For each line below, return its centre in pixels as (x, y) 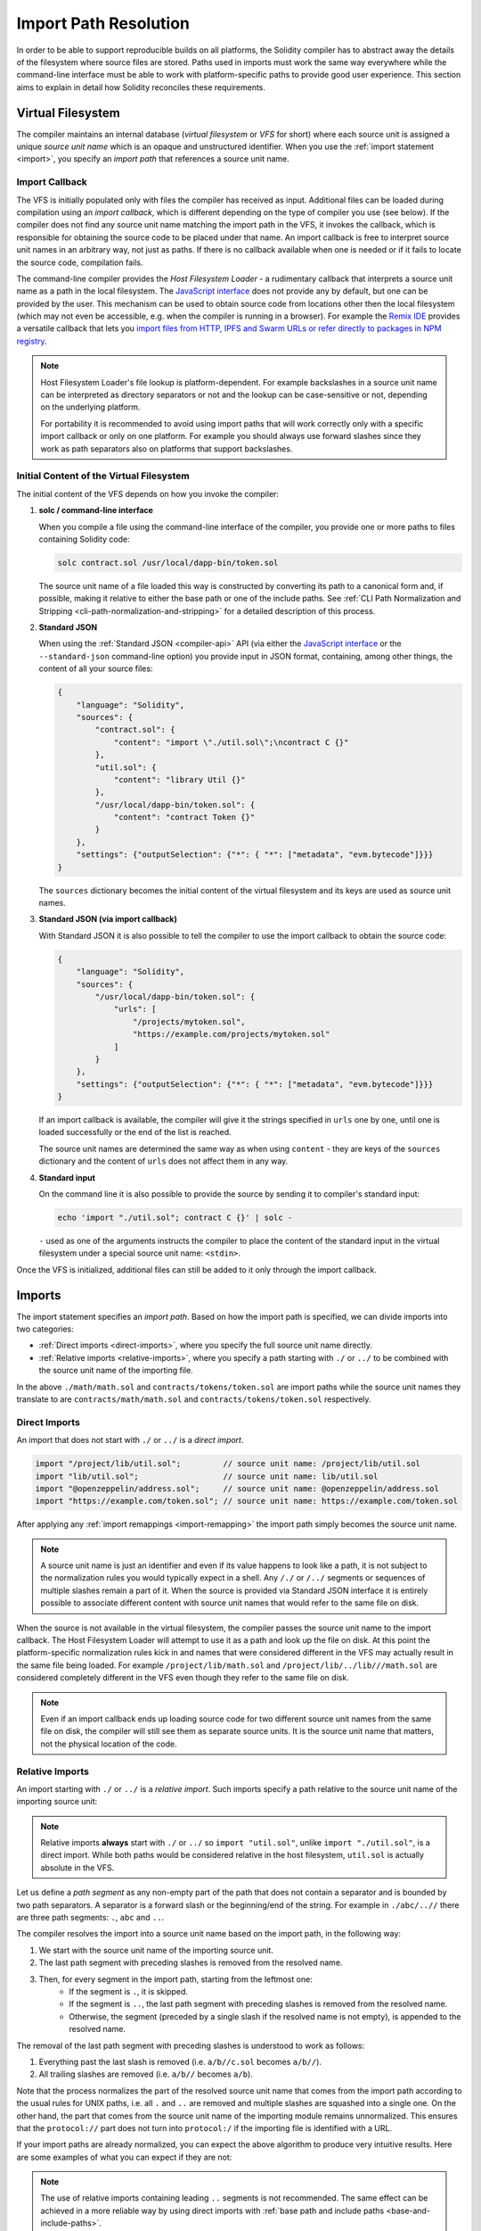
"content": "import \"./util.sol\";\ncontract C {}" (231, 742)
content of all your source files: (96, 668)
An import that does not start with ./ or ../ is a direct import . (130, 1440)
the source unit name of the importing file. (116, 1371)
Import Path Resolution (103, 23)
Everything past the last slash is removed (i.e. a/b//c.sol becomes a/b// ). (180, 2061)
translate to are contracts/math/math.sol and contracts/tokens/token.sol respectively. (194, 1399)
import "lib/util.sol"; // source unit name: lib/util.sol (207, 1476)
